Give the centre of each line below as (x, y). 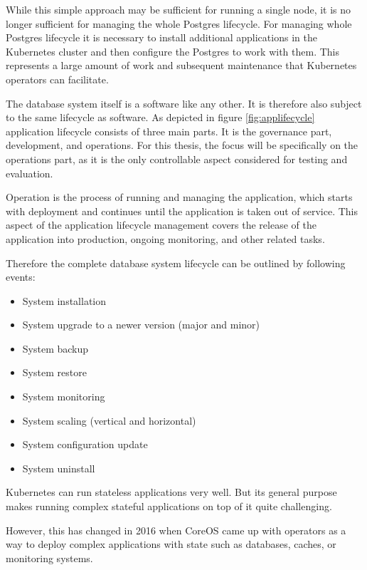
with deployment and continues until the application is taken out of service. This (182, 211)
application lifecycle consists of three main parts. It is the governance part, (169, 131)
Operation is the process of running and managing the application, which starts (179, 197)
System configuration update (85, 444)
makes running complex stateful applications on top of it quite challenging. (169, 506)
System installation (64, 300)
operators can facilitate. (57, 79)
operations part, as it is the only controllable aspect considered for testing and (177, 159)
